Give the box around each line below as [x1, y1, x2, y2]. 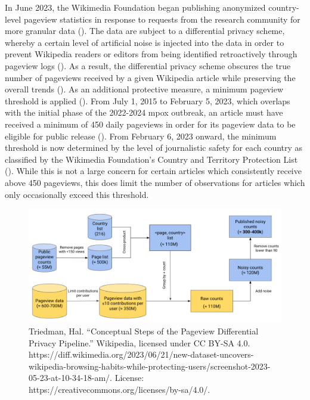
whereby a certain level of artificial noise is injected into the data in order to [5, 36, 284, 48]
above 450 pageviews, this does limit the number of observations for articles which [5, 176, 305, 188]
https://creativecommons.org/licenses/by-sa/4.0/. [29, 383, 210, 395]
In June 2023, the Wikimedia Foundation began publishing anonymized [5, 1, 266, 13]
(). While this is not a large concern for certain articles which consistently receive [5, 165, 302, 177]
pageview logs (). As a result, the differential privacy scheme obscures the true [5, 59, 291, 72]
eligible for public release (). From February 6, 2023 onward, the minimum [5, 129, 277, 142]
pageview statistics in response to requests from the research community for [23, 13, 300, 25]
